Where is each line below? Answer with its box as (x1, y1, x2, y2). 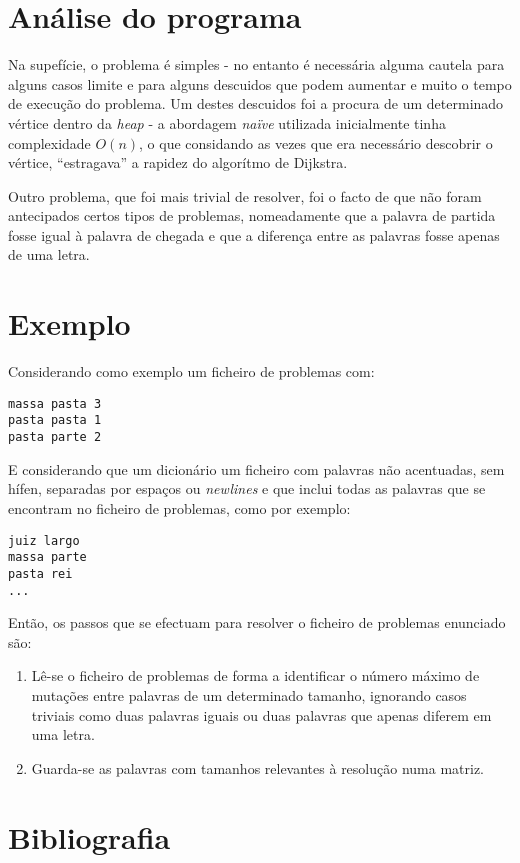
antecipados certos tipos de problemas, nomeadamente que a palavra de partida (8, 205, 496, 226)
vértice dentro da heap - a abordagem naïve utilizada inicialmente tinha (8, 112, 446, 133)
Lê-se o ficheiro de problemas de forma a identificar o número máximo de (31, 665, 480, 686)
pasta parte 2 (8, 430, 102, 445)
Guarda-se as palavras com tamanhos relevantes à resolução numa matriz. (31, 757, 484, 778)
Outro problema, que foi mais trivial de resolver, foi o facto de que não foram (8, 185, 482, 206)
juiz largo (8, 533, 80, 548)
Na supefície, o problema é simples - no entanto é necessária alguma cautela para (8, 54, 505, 75)
